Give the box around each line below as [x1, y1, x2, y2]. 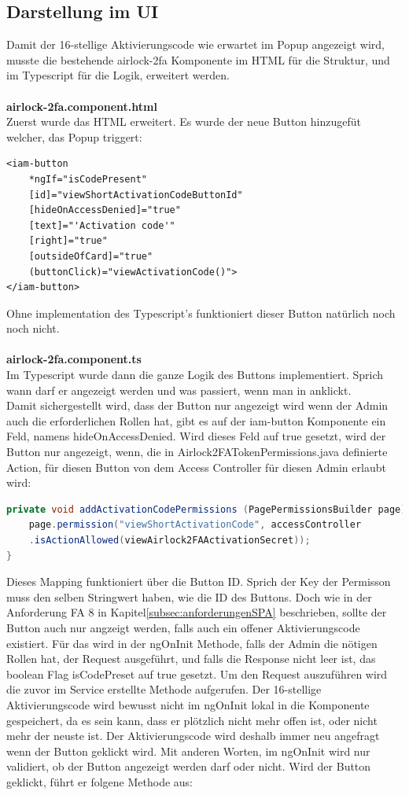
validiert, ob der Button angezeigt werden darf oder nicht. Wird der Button [6, 758, 371, 775]
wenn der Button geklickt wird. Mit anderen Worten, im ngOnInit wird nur [6, 742, 370, 759]
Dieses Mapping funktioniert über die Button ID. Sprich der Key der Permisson [6, 573, 391, 590]
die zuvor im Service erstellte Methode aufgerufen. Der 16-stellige [6, 681, 322, 697]
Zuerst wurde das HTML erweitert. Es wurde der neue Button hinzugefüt [6, 113, 361, 130]
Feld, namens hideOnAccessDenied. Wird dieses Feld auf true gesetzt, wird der [6, 428, 386, 444]
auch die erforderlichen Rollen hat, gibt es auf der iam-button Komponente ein [6, 412, 386, 429]
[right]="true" [28, 235, 108, 247]
